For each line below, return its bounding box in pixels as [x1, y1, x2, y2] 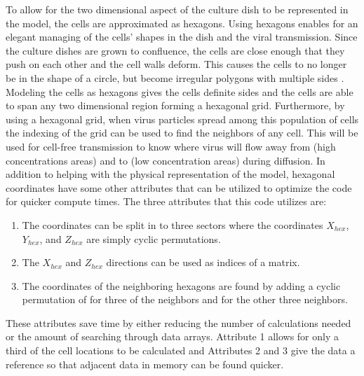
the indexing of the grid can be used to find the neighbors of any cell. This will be [6, 125, 358, 140]
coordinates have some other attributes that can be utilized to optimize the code [6, 180, 352, 195]
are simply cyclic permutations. [86, 231, 221, 246]
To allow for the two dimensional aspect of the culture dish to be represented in [6, 2, 349, 16]
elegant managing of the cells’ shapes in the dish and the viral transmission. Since [6, 29, 358, 44]
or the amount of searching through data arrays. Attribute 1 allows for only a [6, 329, 339, 344]
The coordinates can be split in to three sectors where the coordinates [22, 217, 323, 232]
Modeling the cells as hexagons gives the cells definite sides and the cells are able [6, 84, 353, 99]
